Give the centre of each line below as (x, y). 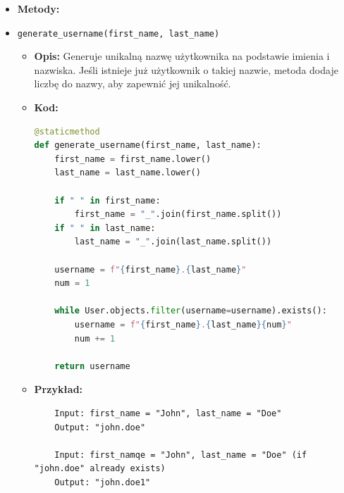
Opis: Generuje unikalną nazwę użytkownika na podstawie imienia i (182, 56)
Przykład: (59, 389)
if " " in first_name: (107, 200)
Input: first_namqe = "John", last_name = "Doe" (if (181, 455)
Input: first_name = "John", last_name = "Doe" (168, 413)
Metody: (38, 8)
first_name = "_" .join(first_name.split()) (178, 214)
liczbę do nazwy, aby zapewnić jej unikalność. (133, 83)
